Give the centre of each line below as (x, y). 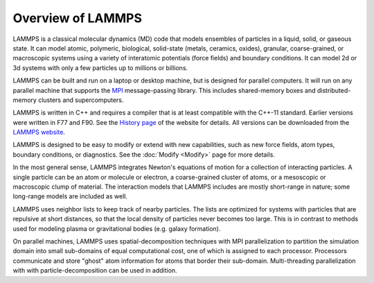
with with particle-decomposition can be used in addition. (95, 271)
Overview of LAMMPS (77, 18)
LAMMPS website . (39, 132)
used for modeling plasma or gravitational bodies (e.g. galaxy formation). (117, 228)
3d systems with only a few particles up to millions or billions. (100, 68)
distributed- (334, 90)
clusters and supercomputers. (81, 100)
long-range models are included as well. (70, 196)
